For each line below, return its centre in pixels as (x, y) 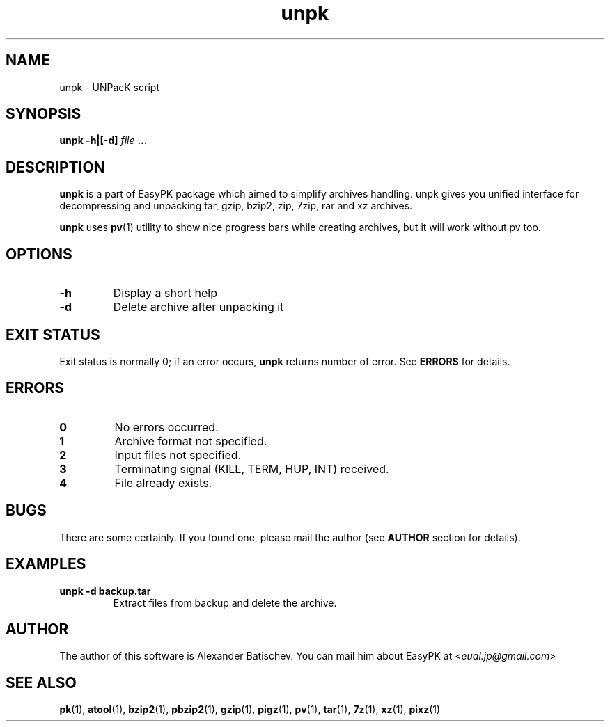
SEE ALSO (41, 682)
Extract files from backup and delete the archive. (225, 602)
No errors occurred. (166, 427)
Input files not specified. (178, 455)
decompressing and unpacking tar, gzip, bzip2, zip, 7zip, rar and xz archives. (236, 206)
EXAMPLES (46, 564)
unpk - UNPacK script (109, 87)
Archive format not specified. (191, 441)
